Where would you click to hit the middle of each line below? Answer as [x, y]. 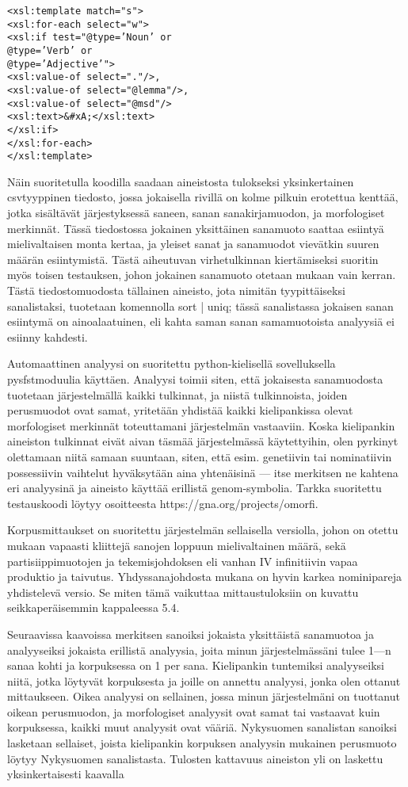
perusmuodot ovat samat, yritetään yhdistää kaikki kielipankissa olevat [180, 410]
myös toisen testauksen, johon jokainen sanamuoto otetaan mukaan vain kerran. [202, 275]
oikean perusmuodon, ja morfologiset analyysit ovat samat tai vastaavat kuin [194, 711]
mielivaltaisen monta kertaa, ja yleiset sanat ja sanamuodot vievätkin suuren [193, 244]
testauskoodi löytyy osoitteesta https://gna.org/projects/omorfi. [163, 503]
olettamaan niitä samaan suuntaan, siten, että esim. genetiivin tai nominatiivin [200, 456]
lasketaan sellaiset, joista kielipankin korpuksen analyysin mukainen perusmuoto [202, 743]
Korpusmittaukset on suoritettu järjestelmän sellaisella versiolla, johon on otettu [203, 530]
